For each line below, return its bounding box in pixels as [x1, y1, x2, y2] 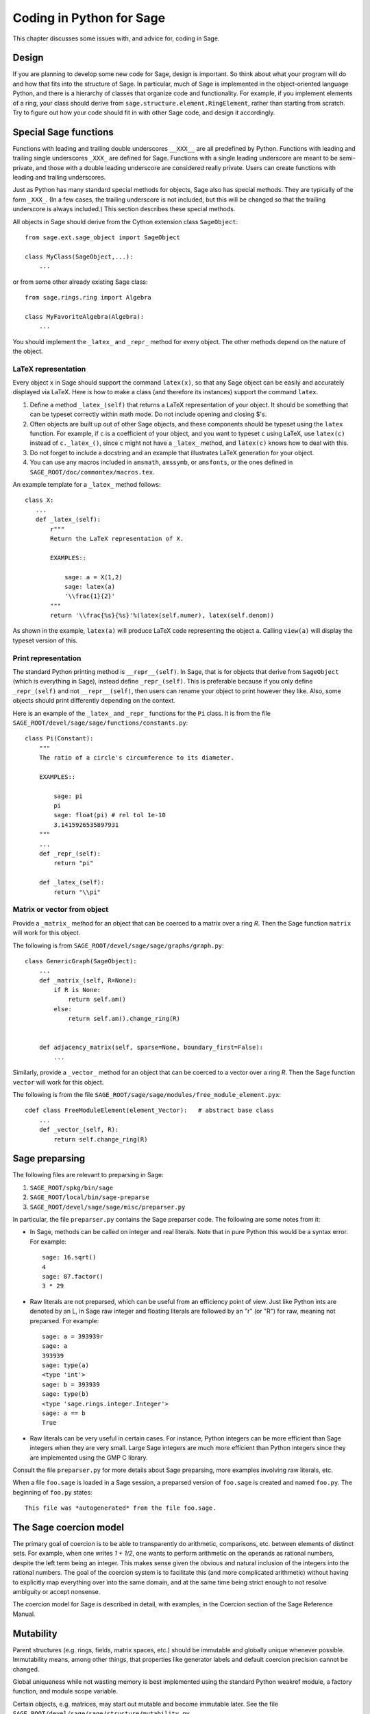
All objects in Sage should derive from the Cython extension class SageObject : [12, 217, 238, 226]
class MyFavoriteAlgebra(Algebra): [25, 313, 145, 320]
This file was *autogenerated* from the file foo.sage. [25, 1504, 217, 1512]
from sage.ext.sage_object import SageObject [25, 234, 181, 241]
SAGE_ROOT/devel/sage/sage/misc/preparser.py [29, 1203, 186, 1211]
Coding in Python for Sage [12, 10, 166, 25]
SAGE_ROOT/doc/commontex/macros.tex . [29, 468, 155, 476]
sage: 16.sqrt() [42, 1253, 97, 1262]
